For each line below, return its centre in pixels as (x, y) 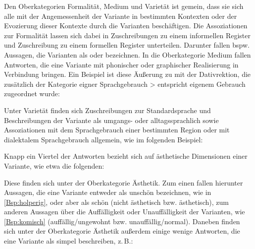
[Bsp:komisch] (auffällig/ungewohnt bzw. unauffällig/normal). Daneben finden (122, 221)
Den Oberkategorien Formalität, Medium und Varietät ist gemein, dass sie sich (124, 6)
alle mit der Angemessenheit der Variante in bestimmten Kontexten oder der (121, 16)
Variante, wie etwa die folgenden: (54, 165)
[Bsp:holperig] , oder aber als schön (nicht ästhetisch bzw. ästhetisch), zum (116, 202)
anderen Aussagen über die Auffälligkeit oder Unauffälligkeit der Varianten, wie (125, 212)
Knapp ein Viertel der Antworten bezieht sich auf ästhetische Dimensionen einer (126, 156)
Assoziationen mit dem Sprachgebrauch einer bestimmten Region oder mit (117, 130)
